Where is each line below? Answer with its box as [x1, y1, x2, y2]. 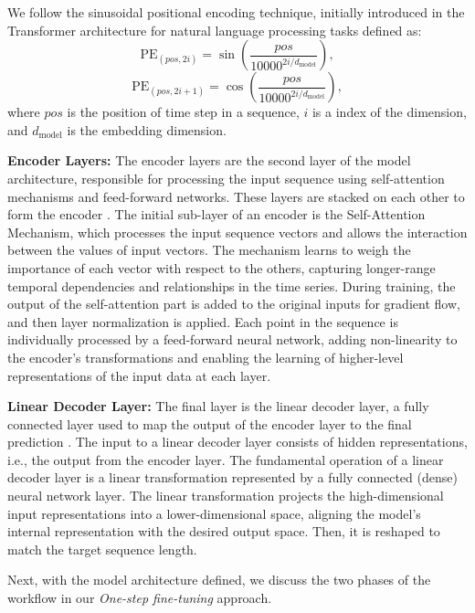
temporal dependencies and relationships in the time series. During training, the [7, 276, 456, 295]
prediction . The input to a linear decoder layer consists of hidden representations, [7, 432, 468, 451]
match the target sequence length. [7, 539, 197, 558]
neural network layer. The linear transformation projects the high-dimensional [7, 486, 444, 505]
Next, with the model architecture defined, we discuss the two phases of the [7, 570, 431, 589]
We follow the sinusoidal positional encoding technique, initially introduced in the [7, 3, 465, 21]
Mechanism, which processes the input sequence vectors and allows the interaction [7, 222, 468, 241]
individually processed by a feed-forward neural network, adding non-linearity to [7, 330, 458, 349]
